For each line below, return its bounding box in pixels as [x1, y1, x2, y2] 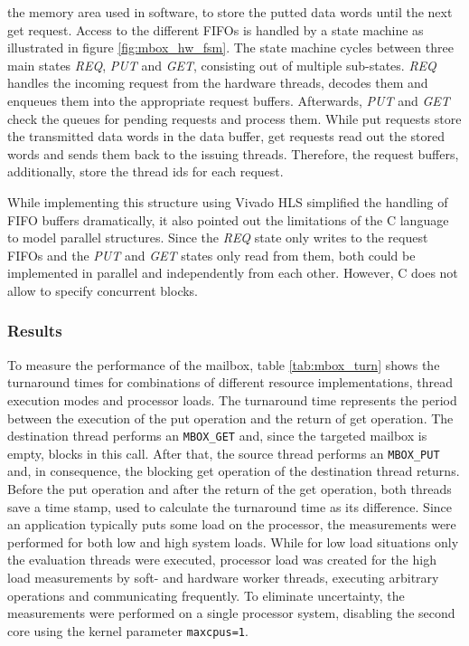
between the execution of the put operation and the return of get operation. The [7, 408, 454, 427]
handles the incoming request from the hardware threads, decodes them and [7, 73, 428, 92]
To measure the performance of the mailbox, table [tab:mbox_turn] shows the [7, 355, 440, 374]
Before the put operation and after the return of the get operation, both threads [7, 480, 452, 498]
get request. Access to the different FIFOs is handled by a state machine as [7, 20, 424, 39]
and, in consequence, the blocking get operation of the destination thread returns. [7, 461, 460, 480]
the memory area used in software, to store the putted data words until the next [7, 3, 453, 21]
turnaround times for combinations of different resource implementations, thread [7, 373, 453, 392]
